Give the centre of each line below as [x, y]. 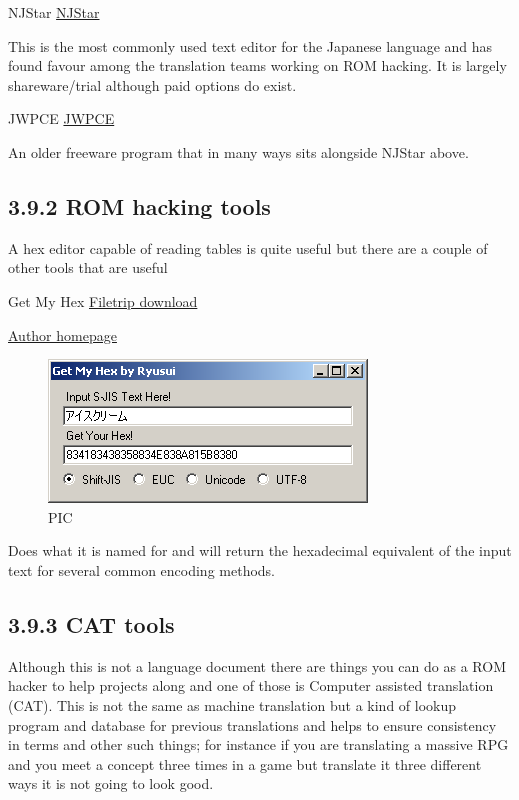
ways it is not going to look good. [111, 783]
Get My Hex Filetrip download [103, 300]
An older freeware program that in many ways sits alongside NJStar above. [238, 151]
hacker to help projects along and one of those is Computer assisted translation [251, 685]
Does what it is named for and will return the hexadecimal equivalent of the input [260, 550]
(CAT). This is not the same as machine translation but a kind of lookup [232, 704]
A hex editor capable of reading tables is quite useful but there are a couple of [248, 247]
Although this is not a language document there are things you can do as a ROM [257, 665]
